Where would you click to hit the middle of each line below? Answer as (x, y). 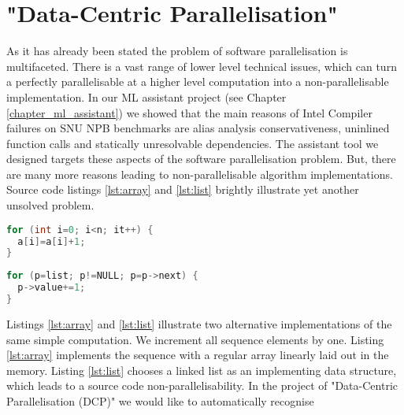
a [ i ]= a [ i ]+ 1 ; (52, 241)
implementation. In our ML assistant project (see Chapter (146, 96)
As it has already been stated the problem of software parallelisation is (177, 51)
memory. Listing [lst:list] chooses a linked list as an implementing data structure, (202, 370)
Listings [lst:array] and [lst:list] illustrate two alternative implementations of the (199, 323)
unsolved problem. (50, 205)
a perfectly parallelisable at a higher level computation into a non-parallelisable (198, 82)
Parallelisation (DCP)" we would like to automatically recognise (160, 400)
